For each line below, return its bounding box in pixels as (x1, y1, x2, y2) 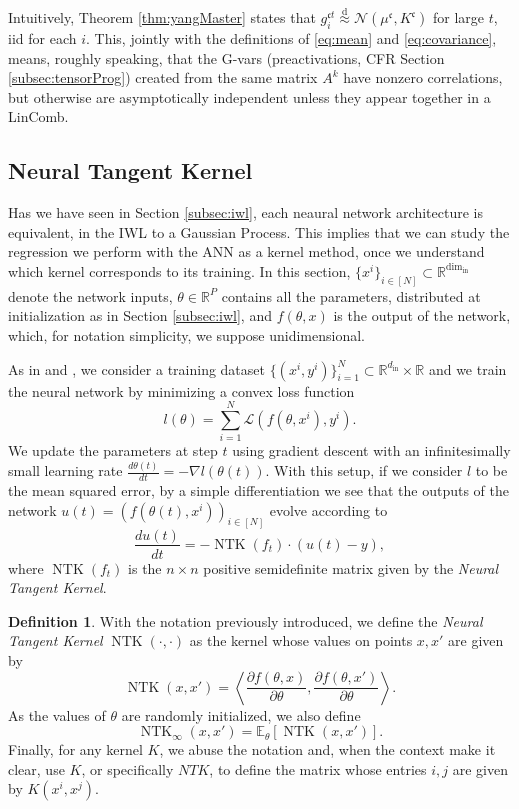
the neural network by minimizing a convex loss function (8, 380, 355, 401)
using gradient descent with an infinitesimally (232, 440, 511, 461)
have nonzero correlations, (343, 67, 503, 88)
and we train (428, 358, 507, 379)
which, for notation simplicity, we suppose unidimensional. (8, 325, 365, 346)
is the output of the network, (333, 305, 511, 326)
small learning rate (8, 460, 123, 481)
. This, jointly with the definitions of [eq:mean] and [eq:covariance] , (86, 28, 497, 49)
